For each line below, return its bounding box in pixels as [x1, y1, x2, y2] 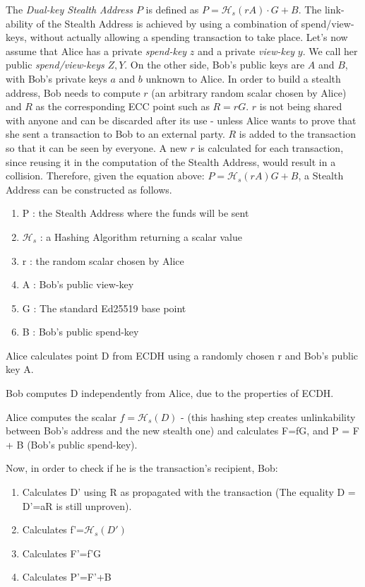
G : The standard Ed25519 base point [22, 300, 186, 315]
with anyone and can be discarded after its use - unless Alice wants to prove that [6, 112, 357, 127]
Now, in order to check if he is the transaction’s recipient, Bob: [6, 461, 278, 475]
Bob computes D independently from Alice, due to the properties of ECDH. [6, 386, 334, 401]
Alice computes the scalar [6, 409, 116, 424]
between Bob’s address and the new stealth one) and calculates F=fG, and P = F [6, 423, 360, 438]
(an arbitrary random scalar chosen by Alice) [151, 85, 347, 100]
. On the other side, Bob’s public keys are [124, 57, 305, 72]
